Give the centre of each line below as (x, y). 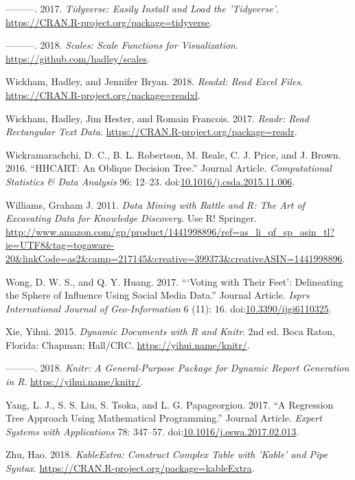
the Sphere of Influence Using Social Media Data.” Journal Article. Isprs (158, 295)
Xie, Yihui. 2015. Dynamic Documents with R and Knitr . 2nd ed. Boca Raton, (170, 331)
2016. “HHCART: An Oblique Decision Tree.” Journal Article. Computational (169, 168)
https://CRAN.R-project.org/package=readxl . (103, 94)
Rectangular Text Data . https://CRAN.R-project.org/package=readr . (151, 132)
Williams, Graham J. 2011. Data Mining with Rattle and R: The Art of (155, 204)
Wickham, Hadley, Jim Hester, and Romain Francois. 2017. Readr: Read (157, 118)
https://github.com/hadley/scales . (78, 58)
